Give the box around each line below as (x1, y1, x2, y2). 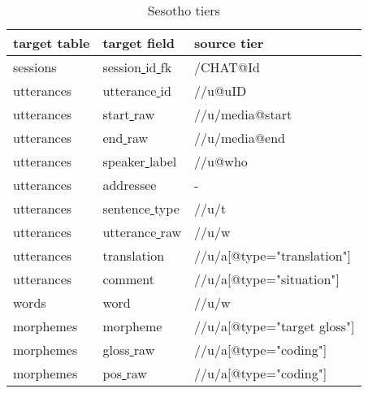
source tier (194, 33, 264, 52)
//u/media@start (194, 105, 292, 123)
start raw (102, 105, 155, 123)
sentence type (102, 199, 180, 218)
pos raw (102, 364, 147, 382)
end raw (102, 128, 149, 147)
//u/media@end (194, 128, 286, 147)
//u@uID (194, 81, 247, 100)
